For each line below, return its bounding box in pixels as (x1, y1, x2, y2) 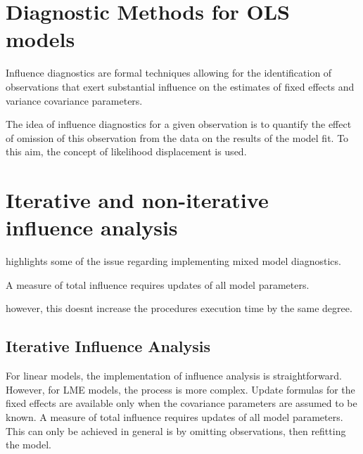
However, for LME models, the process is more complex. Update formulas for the (6, 382, 355, 396)
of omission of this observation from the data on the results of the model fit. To (6, 130, 349, 145)
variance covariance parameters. (6, 93, 143, 108)
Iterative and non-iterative (6, 186, 269, 214)
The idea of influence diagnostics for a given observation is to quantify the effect (6, 117, 352, 131)
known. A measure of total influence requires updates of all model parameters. (6, 409, 343, 424)
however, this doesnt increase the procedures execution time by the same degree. (6, 301, 352, 316)
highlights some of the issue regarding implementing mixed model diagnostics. (6, 254, 341, 268)
